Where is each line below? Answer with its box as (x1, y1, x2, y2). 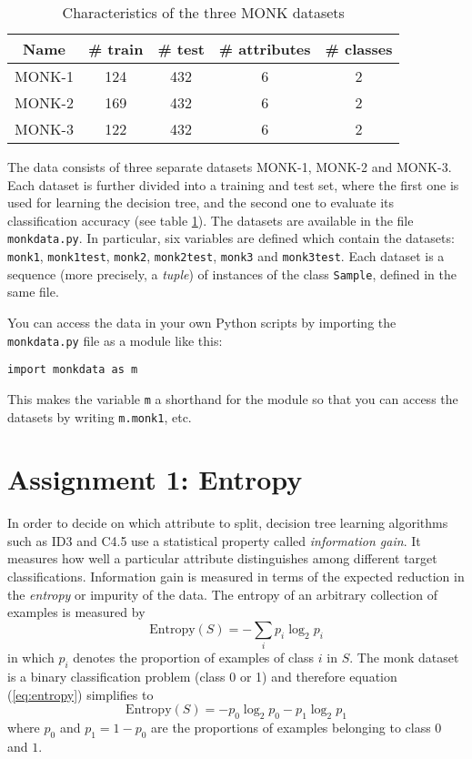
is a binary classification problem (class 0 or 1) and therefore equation (7, 666, 397, 685)
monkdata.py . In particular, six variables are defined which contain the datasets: (7, 228, 455, 248)
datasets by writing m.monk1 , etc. (7, 407, 192, 426)
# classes (325, 38, 393, 59)
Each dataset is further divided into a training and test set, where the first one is (7, 175, 459, 194)
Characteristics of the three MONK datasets (62, 2, 345, 23)
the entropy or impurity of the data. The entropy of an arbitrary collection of (7, 584, 437, 603)
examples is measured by (7, 602, 146, 622)
